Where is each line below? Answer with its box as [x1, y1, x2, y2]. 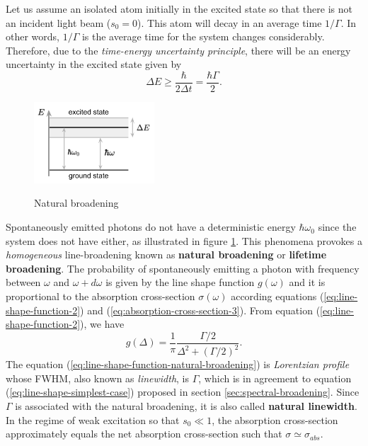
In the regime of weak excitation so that [6, 412, 180, 427]
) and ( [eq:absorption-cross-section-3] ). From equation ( [80, 302, 321, 317]
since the [318, 219, 357, 234]
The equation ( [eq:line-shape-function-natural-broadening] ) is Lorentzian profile [6, 357, 350, 372]
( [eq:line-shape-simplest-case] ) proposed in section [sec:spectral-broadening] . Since [6, 384, 360, 399]
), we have [80, 316, 125, 331]
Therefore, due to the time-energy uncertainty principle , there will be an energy [6, 42, 351, 57]
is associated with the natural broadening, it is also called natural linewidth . [15, 399, 357, 413]
